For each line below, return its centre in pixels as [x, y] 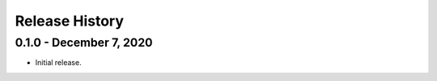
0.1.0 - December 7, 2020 [84, 43]
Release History [70, 21]
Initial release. [58, 63]
